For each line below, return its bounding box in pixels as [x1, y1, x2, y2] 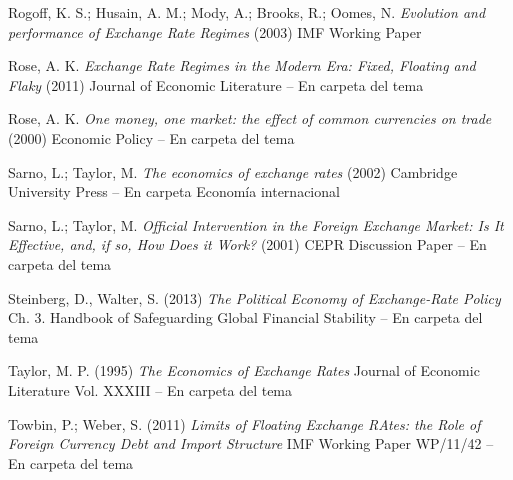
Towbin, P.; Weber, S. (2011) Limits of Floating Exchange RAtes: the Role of [8, 413, 481, 434]
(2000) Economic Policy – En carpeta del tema [8, 127, 295, 148]
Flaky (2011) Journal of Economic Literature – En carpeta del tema [8, 74, 424, 95]
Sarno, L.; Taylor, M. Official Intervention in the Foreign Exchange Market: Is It [8, 214, 504, 235]
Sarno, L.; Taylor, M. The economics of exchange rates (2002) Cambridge [8, 161, 458, 182]
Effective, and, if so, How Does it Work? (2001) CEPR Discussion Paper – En [8, 234, 487, 255]
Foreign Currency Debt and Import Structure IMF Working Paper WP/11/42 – [8, 433, 494, 454]
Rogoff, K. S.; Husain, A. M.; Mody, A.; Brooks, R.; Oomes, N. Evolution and [8, 2, 486, 22]
